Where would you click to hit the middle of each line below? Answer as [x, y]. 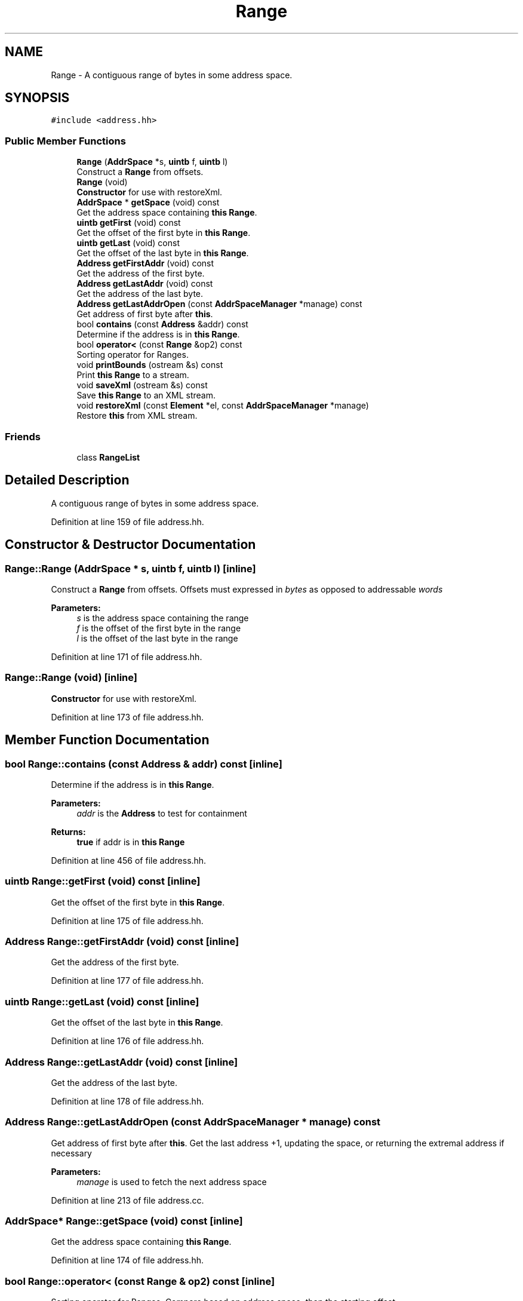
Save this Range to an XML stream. [146, 395]
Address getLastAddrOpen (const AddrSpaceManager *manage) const [219, 304]
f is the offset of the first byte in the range [159, 628]
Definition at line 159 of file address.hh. [127, 521]
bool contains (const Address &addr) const [162, 324]
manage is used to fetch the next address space [172, 1182]
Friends [23, 436]
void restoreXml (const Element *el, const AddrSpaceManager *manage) [223, 406]
